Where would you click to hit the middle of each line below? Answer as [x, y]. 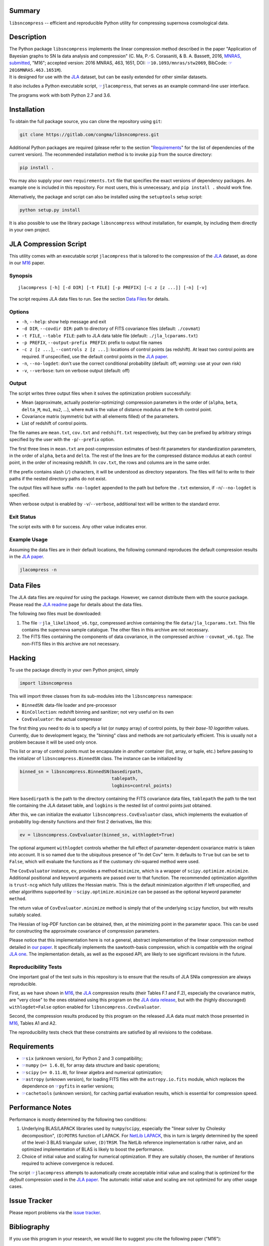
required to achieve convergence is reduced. [68, 1163]
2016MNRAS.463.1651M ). [36, 70]
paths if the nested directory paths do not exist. [58, 479]
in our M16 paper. [27, 263]
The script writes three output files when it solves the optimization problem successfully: [100, 393]
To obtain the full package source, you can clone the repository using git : [86, 121]
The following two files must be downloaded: [55, 614]
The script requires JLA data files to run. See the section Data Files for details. [89, 299]
